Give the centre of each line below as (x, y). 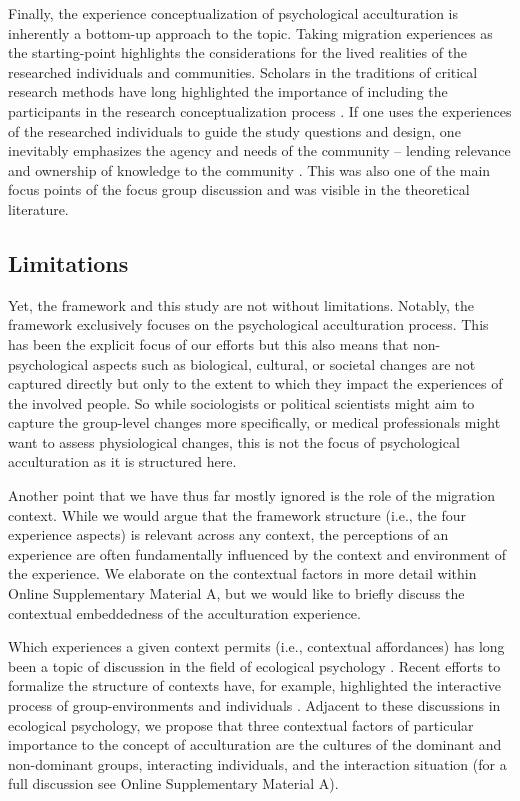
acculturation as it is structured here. (122, 461)
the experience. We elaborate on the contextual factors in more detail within (242, 573)
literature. (38, 208)
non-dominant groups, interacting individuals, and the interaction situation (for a (257, 763)
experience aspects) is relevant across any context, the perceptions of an (228, 534)
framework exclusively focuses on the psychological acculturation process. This (248, 324)
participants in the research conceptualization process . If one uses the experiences (260, 110)
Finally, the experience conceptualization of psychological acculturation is (233, 13)
